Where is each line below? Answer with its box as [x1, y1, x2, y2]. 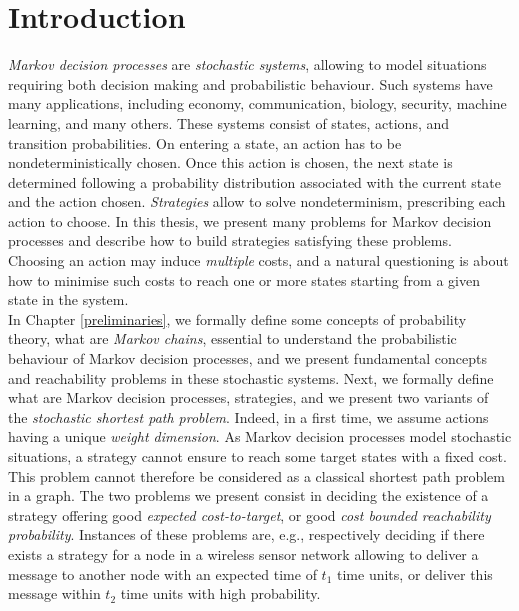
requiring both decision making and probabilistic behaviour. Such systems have [8, 73, 493, 94]
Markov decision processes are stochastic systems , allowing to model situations [8, 54, 487, 75]
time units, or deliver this [337, 563, 493, 584]
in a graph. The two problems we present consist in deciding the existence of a [8, 485, 489, 506]
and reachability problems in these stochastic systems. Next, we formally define [8, 367, 494, 388]
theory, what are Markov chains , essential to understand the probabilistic [8, 328, 457, 349]
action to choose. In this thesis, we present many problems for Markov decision [8, 210, 492, 231]
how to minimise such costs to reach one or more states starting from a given [8, 269, 480, 290]
